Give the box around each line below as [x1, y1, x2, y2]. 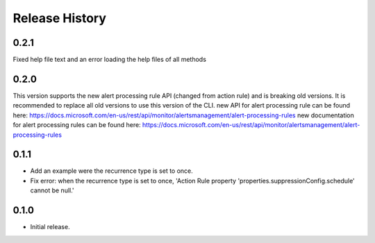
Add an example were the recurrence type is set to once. [30, 167, 194, 175]
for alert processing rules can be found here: [12, 121, 142, 129]
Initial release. [30, 223, 70, 231]
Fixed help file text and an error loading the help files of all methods [12, 56, 206, 64]
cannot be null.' [30, 186, 74, 194]
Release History [12, 10, 107, 26]
